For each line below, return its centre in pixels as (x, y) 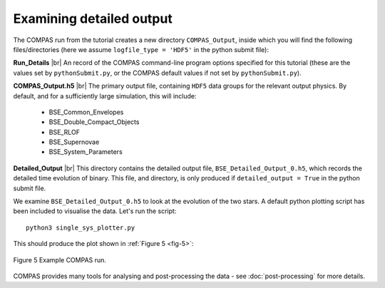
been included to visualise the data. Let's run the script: (95, 211)
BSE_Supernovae (74, 142)
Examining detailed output (93, 19)
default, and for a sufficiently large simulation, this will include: (105, 96)
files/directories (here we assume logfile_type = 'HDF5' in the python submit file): (141, 49)
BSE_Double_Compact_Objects (94, 122)
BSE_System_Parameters (86, 152)
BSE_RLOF (64, 132)
